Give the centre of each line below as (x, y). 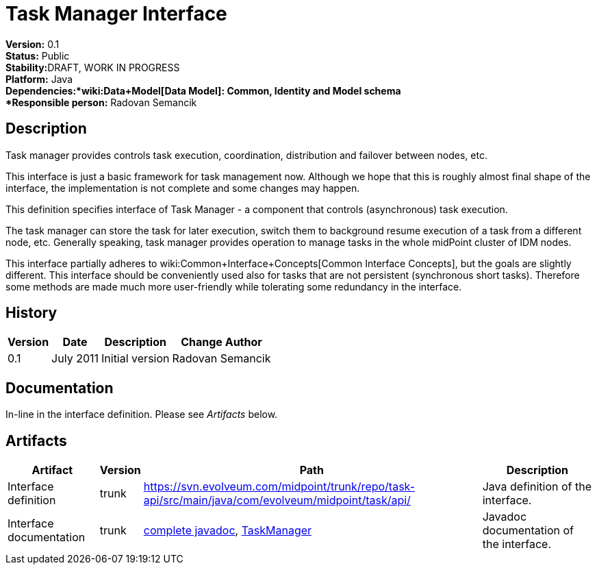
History (31, 313)
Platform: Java (39, 79)
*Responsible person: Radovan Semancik (101, 102)
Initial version (136, 359)
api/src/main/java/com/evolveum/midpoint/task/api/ (277, 500)
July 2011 (75, 359)
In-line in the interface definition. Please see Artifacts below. (142, 414)
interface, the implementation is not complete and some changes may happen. (183, 188)
